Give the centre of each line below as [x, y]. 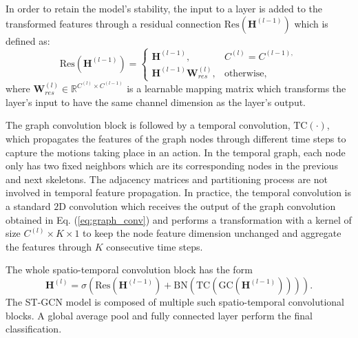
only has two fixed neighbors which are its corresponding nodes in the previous [172, 166]
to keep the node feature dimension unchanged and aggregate [212, 233]
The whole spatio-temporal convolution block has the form [129, 270]
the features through [49, 246]
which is [311, 23]
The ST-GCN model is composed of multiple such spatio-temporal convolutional [175, 301]
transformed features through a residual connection [114, 23]
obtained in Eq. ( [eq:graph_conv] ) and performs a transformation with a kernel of [179, 219]
